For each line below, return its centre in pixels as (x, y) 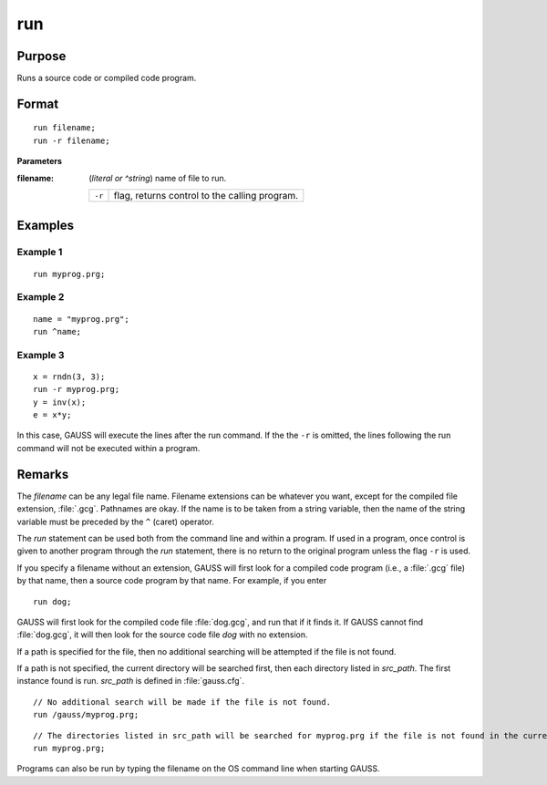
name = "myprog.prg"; (81, 319)
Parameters (40, 161)
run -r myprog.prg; (77, 389)
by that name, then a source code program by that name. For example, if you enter (172, 581)
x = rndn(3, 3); (69, 377)
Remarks (43, 474)
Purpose (41, 56)
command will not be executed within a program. (108, 448)
